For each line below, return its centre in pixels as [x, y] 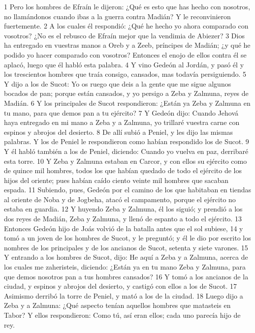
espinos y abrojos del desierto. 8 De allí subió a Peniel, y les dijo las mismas [119, 132]
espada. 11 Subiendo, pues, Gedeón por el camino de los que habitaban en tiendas [128, 190]
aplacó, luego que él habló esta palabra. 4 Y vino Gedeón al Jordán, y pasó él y [124, 64]
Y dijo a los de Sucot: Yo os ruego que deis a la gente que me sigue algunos [118, 83]
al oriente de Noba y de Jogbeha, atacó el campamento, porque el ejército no [120, 199]
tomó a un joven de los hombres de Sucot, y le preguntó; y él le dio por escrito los [127, 238]
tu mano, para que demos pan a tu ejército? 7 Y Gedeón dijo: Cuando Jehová [121, 112]
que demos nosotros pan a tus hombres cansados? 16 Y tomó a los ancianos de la [126, 276]
